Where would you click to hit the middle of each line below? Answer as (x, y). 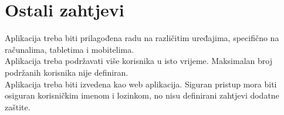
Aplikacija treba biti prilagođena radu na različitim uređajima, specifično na (142, 38)
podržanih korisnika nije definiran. (67, 72)
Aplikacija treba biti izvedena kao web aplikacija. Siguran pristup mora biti (141, 84)
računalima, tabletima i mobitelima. (70, 49)
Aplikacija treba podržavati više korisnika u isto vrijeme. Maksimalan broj (138, 61)
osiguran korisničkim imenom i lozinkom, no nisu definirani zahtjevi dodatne (142, 95)
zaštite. (18, 106)
